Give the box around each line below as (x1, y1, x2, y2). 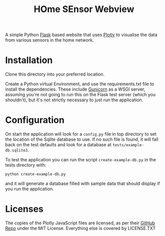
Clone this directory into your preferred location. (5, 71, 105, 77)
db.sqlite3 (5, 148, 28, 153)
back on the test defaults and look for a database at (5, 142, 111, 148)
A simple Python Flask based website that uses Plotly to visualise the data (5, 32, 157, 38)
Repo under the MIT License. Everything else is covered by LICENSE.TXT (5, 225, 156, 231)
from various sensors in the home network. (5, 37, 94, 43)
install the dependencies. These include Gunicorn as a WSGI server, (5, 86, 145, 92)
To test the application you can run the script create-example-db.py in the (5, 157, 156, 163)
